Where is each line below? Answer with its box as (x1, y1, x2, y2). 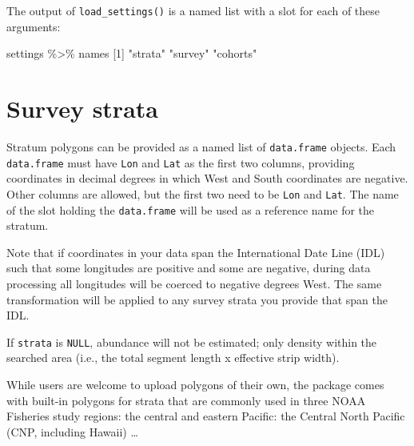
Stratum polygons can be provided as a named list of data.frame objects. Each (6, 138, 396, 155)
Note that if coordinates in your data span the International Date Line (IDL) (6, 243, 385, 260)
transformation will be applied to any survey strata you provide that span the (6, 291, 388, 307)
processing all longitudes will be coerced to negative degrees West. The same (6, 275, 382, 291)
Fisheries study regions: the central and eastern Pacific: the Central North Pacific (6, 408, 405, 424)
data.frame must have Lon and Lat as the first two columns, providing (6, 154, 355, 171)
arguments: (6, 18, 61, 34)
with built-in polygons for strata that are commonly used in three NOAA (6, 392, 366, 408)
